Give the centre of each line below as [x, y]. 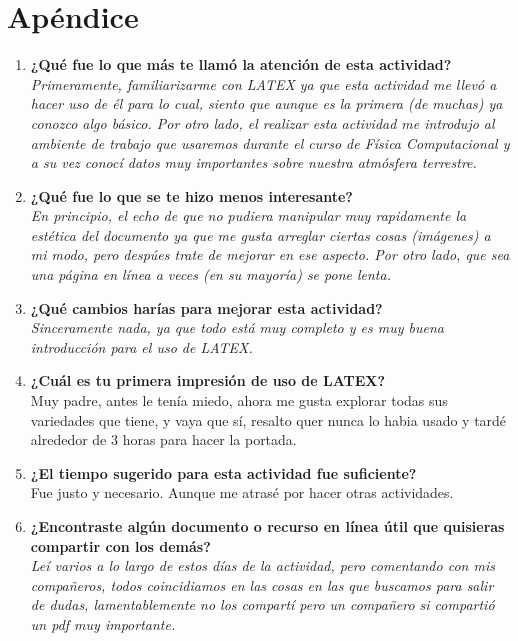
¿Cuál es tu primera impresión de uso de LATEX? [208, 380]
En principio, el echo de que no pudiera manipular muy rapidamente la [248, 215]
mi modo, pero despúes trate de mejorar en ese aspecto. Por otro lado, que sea [270, 254]
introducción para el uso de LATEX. [141, 346]
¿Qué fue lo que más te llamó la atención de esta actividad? [241, 64]
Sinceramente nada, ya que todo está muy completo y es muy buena [237, 327]
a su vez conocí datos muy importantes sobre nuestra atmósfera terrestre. [253, 162]
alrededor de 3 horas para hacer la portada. [163, 439]
